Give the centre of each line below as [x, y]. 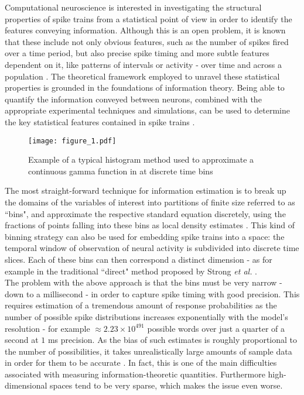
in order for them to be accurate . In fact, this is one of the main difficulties [141, 363]
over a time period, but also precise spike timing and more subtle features [137, 53]
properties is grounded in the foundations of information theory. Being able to [145, 87]
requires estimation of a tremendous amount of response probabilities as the [141, 305]
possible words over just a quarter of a [216, 328]
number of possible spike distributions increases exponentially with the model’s [146, 316]
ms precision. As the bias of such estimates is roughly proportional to [172, 340]
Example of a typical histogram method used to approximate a [141, 159]
